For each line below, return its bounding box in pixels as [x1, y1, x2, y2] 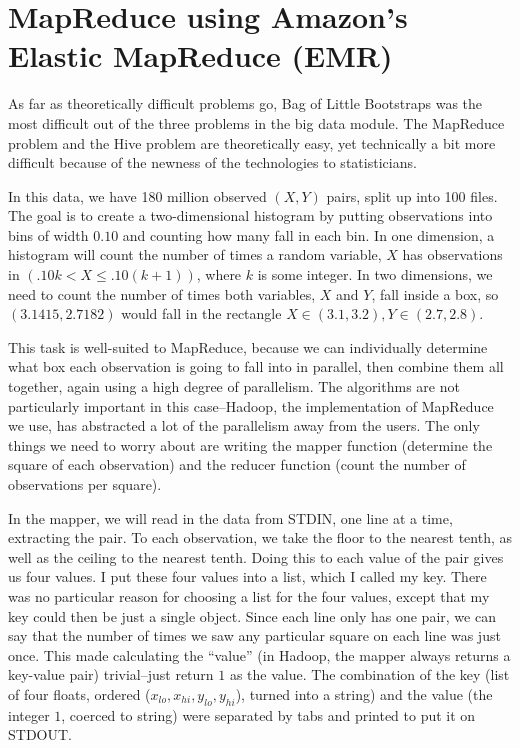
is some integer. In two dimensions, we [257, 264, 493, 285]
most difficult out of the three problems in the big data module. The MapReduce [8, 112, 505, 133]
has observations [402, 244, 503, 265]
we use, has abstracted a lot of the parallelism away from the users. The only [8, 415, 480, 436]
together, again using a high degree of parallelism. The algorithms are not [8, 376, 460, 397]
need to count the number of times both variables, [8, 283, 316, 304]
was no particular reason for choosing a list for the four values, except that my [8, 585, 490, 606]
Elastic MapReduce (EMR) [8, 35, 393, 76]
